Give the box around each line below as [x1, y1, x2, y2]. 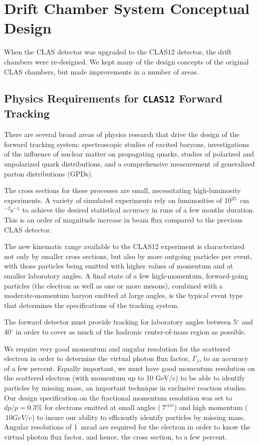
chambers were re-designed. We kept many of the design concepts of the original [4, 56, 249, 66]
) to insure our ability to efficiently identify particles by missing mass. [31, 411, 246, 422]
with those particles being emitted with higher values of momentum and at [4, 260, 234, 271]
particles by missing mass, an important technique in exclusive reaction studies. [4, 382, 248, 392]
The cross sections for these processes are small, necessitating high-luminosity [4, 185, 241, 195]
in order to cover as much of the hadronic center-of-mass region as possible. [15, 326, 246, 336]
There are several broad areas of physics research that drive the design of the [4, 129, 240, 139]
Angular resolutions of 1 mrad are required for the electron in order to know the [4, 421, 251, 432]
